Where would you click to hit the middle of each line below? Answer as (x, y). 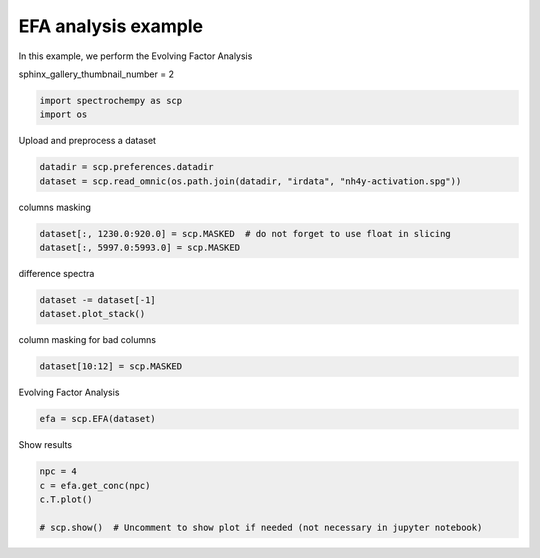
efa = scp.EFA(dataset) (98, 419)
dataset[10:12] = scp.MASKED (111, 366)
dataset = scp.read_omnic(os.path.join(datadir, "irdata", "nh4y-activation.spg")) (250, 181)
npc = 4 (58, 471)
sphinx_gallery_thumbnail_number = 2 (96, 74)
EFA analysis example (111, 26)
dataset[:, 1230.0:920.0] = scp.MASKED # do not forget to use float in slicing (245, 233)
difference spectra (56, 274)
